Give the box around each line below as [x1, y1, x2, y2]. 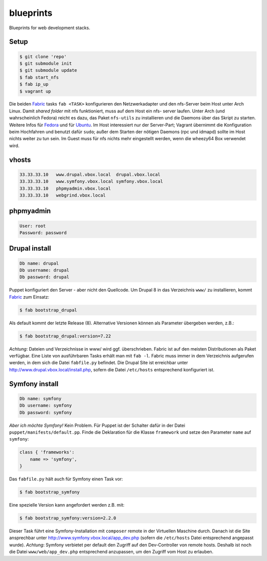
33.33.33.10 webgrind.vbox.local [19, 193, 106, 198]
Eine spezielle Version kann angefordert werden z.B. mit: [9, 502, 125, 508]
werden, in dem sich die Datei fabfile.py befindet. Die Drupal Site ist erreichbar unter [9, 359, 188, 366]
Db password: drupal [19, 274, 69, 280]
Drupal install [9, 244, 51, 253]
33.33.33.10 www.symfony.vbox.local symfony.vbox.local [19, 179, 163, 184]
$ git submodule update [19, 67, 78, 73]
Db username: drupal [19, 267, 69, 273]
